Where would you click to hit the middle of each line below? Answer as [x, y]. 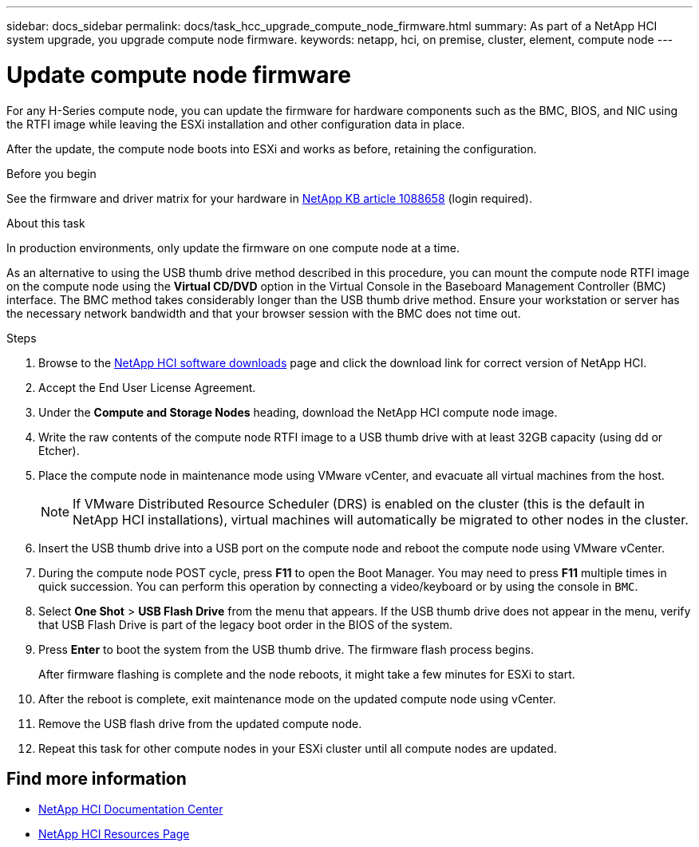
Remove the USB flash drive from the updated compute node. [200, 723]
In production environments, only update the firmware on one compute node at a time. [233, 247]
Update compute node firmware [179, 75]
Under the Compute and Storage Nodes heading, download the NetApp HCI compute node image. [298, 412]
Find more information [97, 778]
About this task [46, 223]
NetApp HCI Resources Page [114, 834]
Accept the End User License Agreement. [147, 387]
